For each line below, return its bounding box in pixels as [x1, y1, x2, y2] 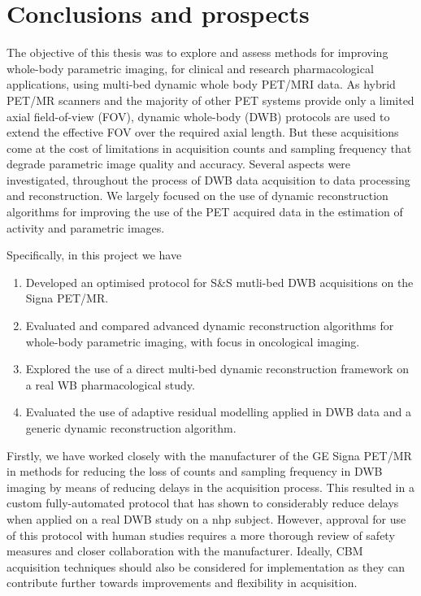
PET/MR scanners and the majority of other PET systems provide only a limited [7, 91, 414, 108]
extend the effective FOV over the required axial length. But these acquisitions [7, 124, 399, 141]
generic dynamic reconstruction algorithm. [25, 420, 237, 436]
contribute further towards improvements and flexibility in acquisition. [7, 574, 358, 591]
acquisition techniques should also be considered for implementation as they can [7, 558, 406, 575]
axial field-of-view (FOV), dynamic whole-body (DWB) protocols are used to [7, 107, 390, 124]
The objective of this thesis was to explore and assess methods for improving [7, 44, 388, 61]
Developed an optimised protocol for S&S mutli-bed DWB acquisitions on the [25, 273, 414, 290]
